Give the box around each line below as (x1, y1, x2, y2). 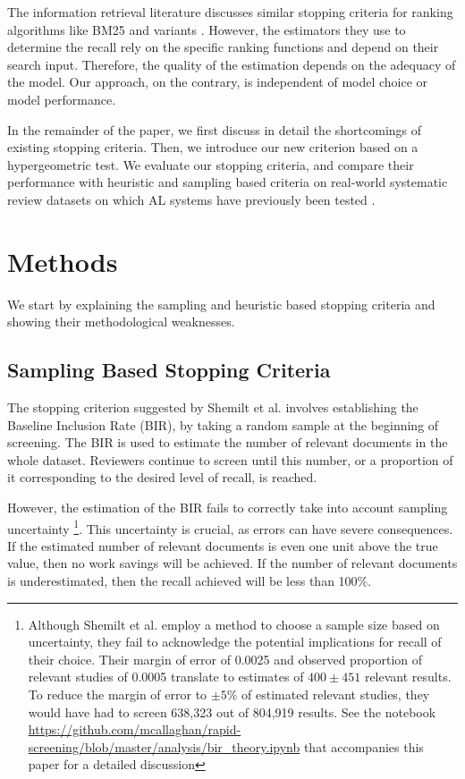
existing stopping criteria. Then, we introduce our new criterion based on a (7, 138, 418, 157)
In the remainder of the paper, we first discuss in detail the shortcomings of (7, 120, 422, 139)
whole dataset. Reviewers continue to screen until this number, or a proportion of (7, 450, 453, 469)
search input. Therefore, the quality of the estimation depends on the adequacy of (7, 55, 456, 73)
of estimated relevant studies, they (241, 685, 430, 704)
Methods (7, 242, 118, 279)
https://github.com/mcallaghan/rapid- (28, 720, 241, 739)
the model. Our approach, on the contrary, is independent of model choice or (7, 72, 428, 91)
